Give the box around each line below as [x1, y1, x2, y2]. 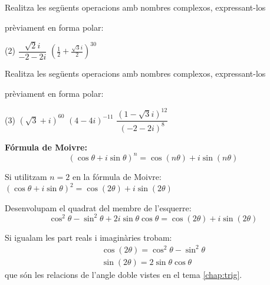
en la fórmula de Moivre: [72, 170, 162, 182]
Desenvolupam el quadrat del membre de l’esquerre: [5, 201, 192, 214]
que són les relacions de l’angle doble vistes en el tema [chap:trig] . [5, 268, 242, 281]
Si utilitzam [5, 170, 47, 182]
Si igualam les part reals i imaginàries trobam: [5, 231, 172, 243]
